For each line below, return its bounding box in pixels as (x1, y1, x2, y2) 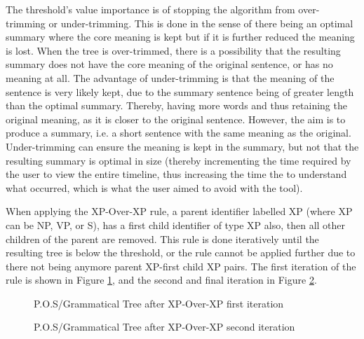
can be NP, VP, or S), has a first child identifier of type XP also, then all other (6, 217, 346, 232)
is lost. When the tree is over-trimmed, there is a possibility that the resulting (6, 43, 341, 57)
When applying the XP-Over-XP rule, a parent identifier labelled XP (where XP (6, 204, 353, 219)
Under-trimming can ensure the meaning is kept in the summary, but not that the (6, 139, 359, 153)
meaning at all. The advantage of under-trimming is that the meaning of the (6, 70, 335, 85)
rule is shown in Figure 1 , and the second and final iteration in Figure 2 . (6, 272, 317, 287)
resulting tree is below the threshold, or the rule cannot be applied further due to (6, 245, 356, 260)
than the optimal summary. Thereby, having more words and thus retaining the (6, 98, 347, 113)
